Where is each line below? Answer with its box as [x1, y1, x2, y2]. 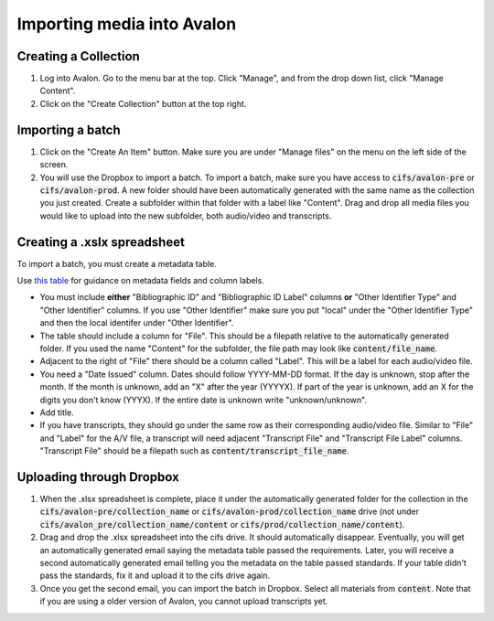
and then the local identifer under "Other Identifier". [39, 317, 234, 328]
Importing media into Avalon [16, 14, 237, 34]
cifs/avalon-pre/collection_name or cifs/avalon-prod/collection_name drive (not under [39, 506, 420, 517]
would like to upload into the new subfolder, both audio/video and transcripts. [39, 210, 332, 221]
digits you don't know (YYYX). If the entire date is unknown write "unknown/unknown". [39, 394, 368, 405]
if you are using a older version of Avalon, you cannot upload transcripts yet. [39, 595, 328, 607]
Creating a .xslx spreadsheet [16, 234, 185, 250]
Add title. [39, 407, 74, 418]
